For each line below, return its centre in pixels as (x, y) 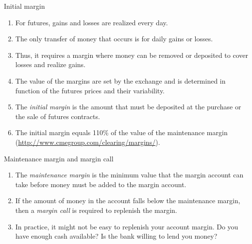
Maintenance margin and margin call (59, 158)
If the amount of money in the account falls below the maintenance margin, (128, 200)
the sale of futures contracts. (58, 116)
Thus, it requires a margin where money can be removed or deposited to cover (132, 55)
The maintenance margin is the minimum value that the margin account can (129, 175)
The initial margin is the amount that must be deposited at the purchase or (128, 107)
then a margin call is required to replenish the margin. (96, 210)
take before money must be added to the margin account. (101, 184)
